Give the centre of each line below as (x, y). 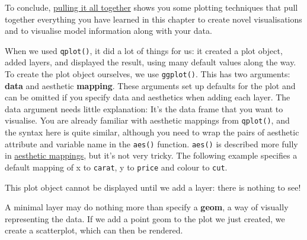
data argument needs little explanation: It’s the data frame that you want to (144, 108)
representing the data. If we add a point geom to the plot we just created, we (145, 218)
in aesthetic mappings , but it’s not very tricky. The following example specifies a (151, 155)
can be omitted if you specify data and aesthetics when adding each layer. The (148, 97)
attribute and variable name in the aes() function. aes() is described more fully (151, 143)
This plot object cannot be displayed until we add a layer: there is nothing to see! (153, 187)
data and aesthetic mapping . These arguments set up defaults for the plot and (150, 85)
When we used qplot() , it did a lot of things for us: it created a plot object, (144, 50)
